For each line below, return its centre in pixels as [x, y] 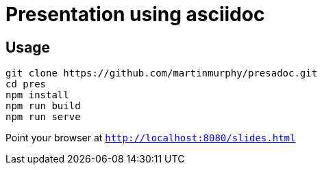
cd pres [26, 84]
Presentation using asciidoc [135, 14]
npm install [37, 95]
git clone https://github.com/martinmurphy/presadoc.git [162, 73]
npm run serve [43, 117]
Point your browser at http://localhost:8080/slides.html [151, 138]
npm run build [43, 106]
